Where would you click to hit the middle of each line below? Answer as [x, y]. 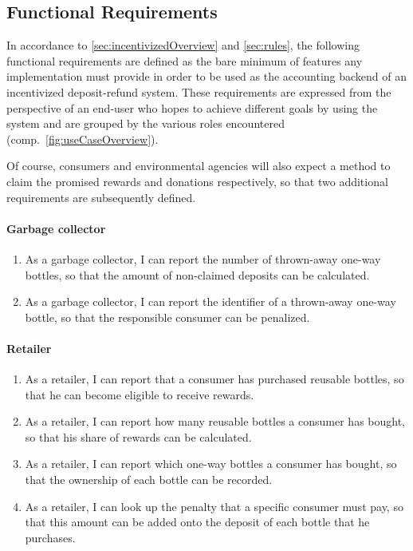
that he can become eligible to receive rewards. [140, 394]
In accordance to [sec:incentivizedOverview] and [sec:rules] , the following [183, 45]
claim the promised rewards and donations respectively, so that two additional [197, 181]
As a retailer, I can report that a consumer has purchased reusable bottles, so [214, 379]
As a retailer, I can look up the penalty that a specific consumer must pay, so [214, 506]
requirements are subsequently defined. [101, 197]
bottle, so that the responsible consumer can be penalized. [167, 317]
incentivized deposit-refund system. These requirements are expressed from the [199, 91]
